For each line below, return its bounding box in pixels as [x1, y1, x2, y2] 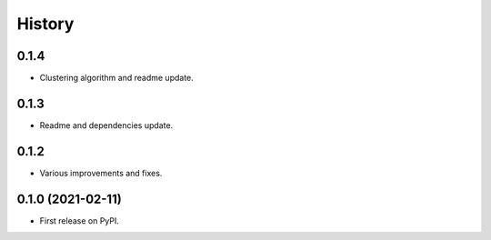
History [16, 14, 75, 34]
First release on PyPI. [39, 215, 120, 226]
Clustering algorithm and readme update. [39, 73, 195, 84]
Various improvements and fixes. [39, 167, 163, 178]
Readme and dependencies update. [39, 119, 174, 131]
